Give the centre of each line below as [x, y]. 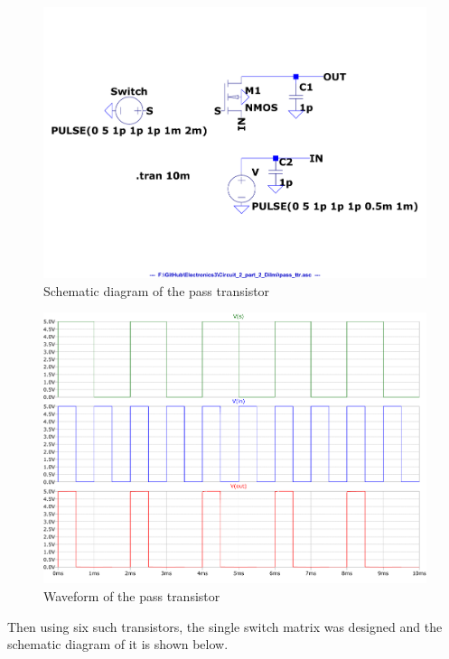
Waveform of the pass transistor [132, 595]
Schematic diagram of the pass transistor [157, 290]
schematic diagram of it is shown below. [118, 644]
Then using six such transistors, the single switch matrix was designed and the [225, 626]
